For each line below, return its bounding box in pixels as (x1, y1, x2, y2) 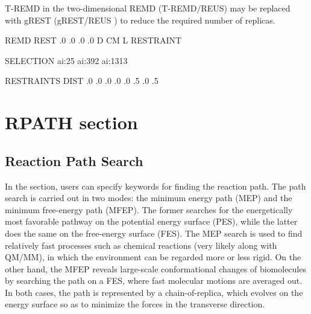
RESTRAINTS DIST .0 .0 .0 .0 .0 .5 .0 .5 (5, 74, 159, 87)
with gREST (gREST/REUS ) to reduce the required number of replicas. (5, 13, 275, 26)
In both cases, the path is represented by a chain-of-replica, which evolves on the (5, 286, 303, 298)
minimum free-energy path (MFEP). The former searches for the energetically (5, 203, 293, 216)
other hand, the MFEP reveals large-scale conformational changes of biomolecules (5, 262, 306, 275)
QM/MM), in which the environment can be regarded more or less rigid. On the (5, 251, 301, 263)
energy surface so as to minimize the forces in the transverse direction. (5, 298, 265, 310)
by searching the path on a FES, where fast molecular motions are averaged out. (5, 274, 303, 287)
